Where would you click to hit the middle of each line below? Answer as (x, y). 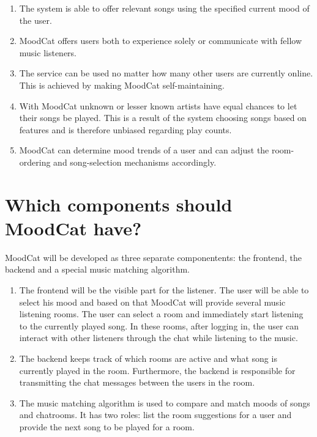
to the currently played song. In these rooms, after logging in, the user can (159, 325)
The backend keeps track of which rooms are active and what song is (148, 358)
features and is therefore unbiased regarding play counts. (125, 129)
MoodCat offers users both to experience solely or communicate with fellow (161, 41)
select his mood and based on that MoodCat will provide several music (152, 302)
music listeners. (48, 52)
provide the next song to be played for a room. (107, 426)
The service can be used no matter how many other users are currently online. (166, 73)
